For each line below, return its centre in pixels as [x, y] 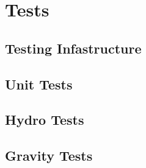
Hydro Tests [45, 120]
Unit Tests [39, 84]
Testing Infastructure [73, 48]
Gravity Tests [49, 156]
